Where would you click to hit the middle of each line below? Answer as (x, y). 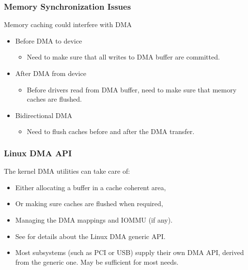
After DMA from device (51, 73)
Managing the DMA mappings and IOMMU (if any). (94, 219)
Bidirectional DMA (44, 115)
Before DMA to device (49, 40)
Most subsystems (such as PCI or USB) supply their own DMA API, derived (130, 252)
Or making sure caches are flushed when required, (89, 203)
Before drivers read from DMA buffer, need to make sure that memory (132, 89)
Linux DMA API (38, 153)
